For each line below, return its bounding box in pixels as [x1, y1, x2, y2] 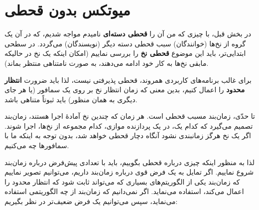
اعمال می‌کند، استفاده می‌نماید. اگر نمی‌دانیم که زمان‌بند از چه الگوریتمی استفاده [4, 186, 244, 197]
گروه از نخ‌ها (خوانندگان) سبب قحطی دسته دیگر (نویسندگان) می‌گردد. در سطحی [4, 38, 246, 48]
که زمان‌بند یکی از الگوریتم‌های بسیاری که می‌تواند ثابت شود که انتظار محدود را [4, 176, 240, 187]
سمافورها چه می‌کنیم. [4, 140, 69, 151]
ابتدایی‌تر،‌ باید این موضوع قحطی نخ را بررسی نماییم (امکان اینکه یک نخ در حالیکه [4, 48, 246, 58]
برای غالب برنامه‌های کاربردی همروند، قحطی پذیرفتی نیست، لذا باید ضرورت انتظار [4, 74, 252, 85]
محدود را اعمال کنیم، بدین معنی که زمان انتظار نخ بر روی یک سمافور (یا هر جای [4, 84, 245, 95]
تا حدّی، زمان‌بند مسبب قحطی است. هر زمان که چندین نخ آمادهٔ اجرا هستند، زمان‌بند [4, 111, 255, 121]
